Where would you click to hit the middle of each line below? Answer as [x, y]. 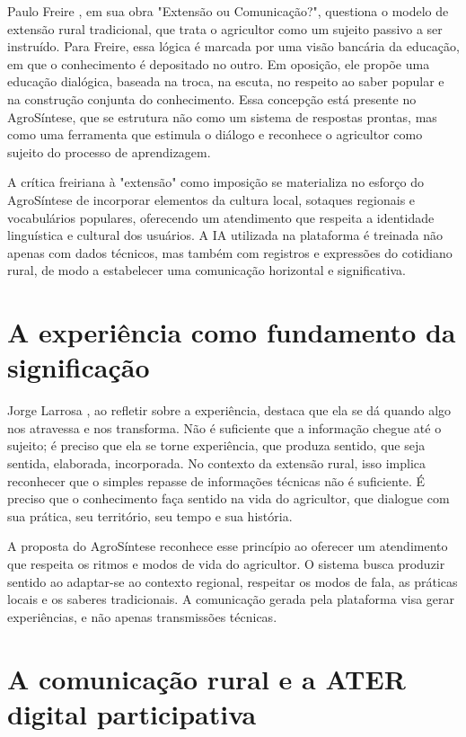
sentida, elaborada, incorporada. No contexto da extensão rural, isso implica [217, 463]
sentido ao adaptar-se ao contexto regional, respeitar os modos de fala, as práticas [233, 581]
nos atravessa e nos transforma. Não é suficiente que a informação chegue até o [224, 427]
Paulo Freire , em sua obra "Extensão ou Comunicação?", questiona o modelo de [228, 11]
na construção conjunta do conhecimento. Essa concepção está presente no [212, 98]
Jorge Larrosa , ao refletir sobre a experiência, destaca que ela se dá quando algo [229, 410]
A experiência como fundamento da [232, 332]
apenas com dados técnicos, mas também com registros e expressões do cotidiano [230, 252]
